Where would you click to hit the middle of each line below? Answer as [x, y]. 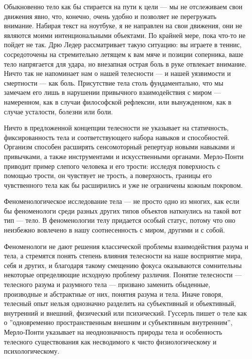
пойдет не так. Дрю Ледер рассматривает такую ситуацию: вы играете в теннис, [123, 45]
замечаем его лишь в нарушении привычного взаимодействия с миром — [112, 92]
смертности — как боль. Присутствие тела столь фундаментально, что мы [114, 82]
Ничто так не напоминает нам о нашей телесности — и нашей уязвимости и [118, 73]
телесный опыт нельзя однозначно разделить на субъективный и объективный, [120, 303]
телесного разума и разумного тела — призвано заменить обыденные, [107, 284]
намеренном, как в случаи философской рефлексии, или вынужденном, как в [118, 101]
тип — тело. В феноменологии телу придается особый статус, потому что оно [120, 220]
